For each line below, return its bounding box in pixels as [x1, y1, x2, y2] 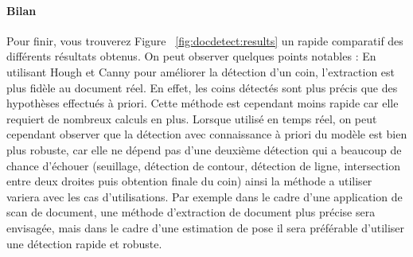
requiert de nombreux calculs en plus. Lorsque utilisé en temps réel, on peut [6, 110, 377, 127]
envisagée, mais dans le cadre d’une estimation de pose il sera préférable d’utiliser [6, 219, 405, 236]
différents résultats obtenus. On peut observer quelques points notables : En [6, 48, 376, 64]
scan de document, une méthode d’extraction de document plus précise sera [6, 204, 376, 220]
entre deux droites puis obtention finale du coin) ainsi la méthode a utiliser [6, 173, 372, 189]
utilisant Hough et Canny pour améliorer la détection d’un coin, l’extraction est [6, 63, 395, 80]
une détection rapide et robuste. [6, 235, 162, 251]
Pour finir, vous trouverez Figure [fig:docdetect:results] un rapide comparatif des [6, 32, 403, 49]
